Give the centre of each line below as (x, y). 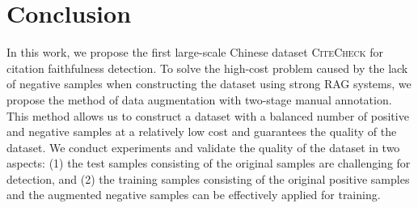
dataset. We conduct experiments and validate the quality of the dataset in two (203, 147)
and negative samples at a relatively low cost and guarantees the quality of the (202, 132)
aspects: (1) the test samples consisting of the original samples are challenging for (209, 163)
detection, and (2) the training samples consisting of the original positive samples (208, 178)
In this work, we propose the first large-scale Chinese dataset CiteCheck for (195, 52)
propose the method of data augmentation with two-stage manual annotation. (199, 99)
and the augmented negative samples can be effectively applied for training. (194, 195)
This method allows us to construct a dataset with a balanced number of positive (208, 115)
